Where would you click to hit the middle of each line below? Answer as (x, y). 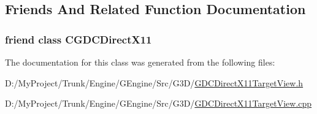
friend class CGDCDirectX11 (78, 39)
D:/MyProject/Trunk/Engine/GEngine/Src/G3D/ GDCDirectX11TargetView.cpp (158, 103)
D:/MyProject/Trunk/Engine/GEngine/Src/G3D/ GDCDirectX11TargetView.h (154, 82)
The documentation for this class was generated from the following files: (140, 62)
